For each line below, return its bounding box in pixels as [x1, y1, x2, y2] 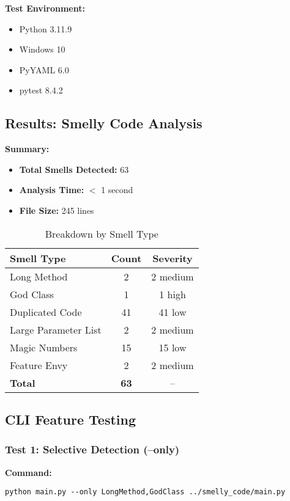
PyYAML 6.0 [19, 63, 69, 76]
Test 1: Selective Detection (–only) [5, 442, 180, 457]
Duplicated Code [10, 304, 82, 319]
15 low [158, 340, 187, 354]
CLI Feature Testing [5, 409, 136, 428]
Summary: [5, 142, 50, 155]
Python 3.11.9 [19, 22, 72, 35]
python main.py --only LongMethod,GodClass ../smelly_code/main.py [5, 488, 286, 497]
